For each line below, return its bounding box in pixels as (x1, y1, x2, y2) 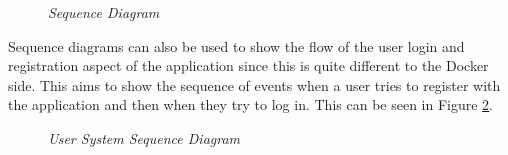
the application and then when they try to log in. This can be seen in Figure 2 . (8, 94, 494, 115)
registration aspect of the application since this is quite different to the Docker (8, 55, 489, 76)
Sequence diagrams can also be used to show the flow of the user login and (8, 35, 465, 56)
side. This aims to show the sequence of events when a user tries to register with (8, 74, 501, 95)
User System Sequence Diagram (48, 127, 241, 148)
